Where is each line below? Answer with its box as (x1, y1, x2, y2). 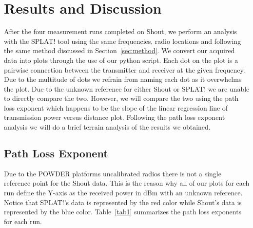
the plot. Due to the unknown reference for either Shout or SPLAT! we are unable (4, 83, 250, 94)
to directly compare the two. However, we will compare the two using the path (4, 93, 239, 103)
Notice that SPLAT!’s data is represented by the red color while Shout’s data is (4, 197, 242, 207)
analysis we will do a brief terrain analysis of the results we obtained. (4, 122, 211, 132)
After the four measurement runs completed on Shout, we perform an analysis (4, 26, 237, 37)
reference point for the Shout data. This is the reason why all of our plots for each (4, 178, 250, 188)
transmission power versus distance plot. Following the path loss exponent (4, 112, 225, 122)
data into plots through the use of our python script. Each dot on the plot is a (4, 55, 238, 65)
